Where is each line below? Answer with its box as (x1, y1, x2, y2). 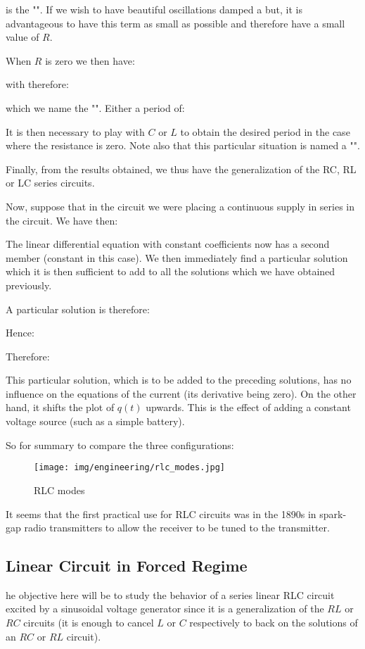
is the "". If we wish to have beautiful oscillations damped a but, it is (6, 2, 302, 16)
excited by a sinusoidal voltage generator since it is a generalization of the (6, 601, 324, 616)
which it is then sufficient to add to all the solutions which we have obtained (6, 264, 335, 279)
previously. (6, 277, 52, 292)
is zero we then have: (45, 53, 135, 68)
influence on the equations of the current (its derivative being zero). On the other (6, 386, 357, 401)
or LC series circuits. (6, 175, 95, 190)
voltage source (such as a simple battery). (6, 414, 185, 429)
